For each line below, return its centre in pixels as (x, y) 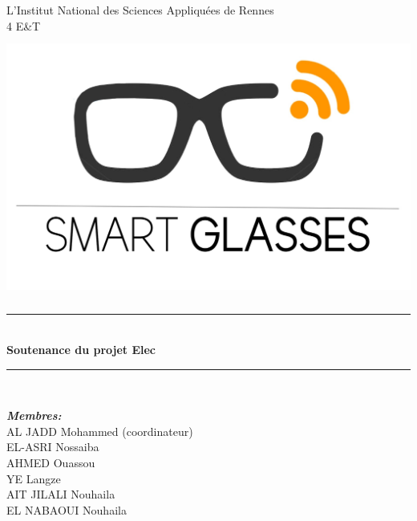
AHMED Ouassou (51, 463)
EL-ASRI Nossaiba (53, 447)
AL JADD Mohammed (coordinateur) (100, 431)
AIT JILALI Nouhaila (61, 494)
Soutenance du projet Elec (81, 350)
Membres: (34, 415)
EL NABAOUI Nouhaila (67, 509)
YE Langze (34, 478)
